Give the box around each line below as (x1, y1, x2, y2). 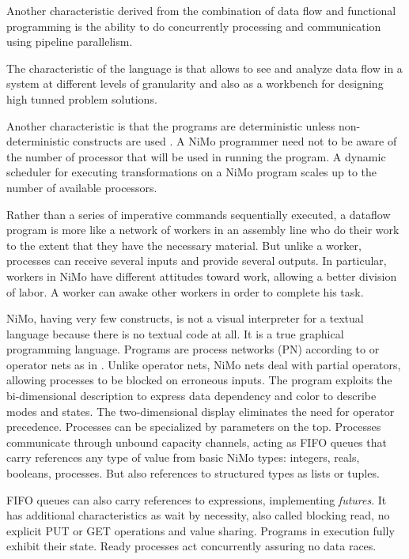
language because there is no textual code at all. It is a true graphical (6, 325, 344, 342)
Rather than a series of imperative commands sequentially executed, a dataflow (6, 206, 391, 222)
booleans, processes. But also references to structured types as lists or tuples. (6, 465, 380, 482)
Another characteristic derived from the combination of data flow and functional (6, 2, 396, 18)
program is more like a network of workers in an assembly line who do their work (6, 221, 400, 238)
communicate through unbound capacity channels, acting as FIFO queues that (6, 433, 387, 450)
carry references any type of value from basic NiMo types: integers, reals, (6, 449, 360, 466)
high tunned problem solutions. (6, 90, 157, 107)
